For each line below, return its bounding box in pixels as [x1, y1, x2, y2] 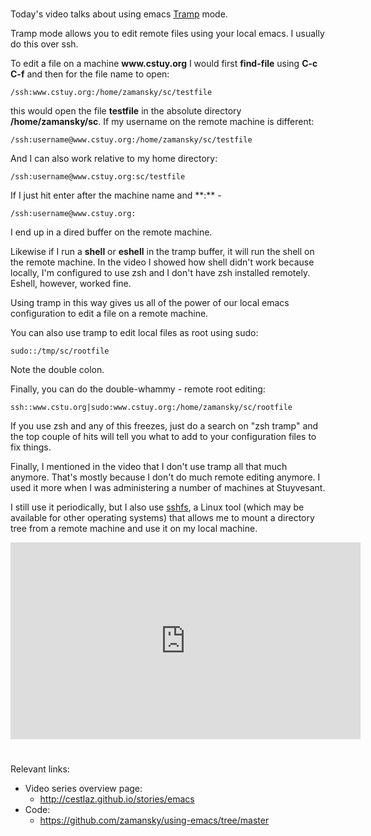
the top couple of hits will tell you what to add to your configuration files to [10, 431, 317, 443]
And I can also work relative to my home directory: [10, 153, 218, 165]
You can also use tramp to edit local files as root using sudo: [10, 327, 259, 339]
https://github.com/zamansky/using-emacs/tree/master [39, 814, 270, 827]
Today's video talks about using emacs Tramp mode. [10, 8, 228, 20]
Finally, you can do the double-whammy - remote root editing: [10, 383, 266, 395]
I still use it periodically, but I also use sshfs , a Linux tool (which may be [10, 501, 305, 513]
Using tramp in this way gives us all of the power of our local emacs [10, 297, 290, 309]
